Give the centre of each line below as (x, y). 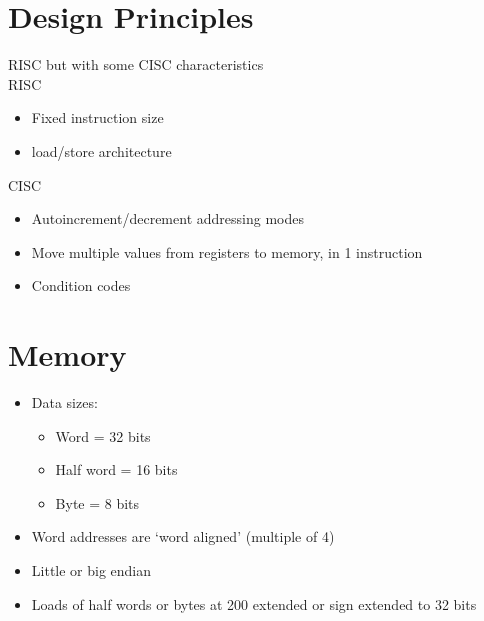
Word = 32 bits (103, 435)
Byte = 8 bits (97, 502)
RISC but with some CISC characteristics (136, 64)
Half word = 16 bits (116, 469)
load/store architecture (101, 150)
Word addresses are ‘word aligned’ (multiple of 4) (183, 536)
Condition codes (81, 285)
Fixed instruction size (97, 117)
